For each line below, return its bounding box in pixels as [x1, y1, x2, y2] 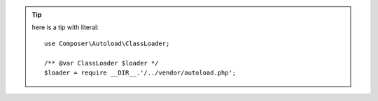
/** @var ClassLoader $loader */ [44, 59, 159, 67]
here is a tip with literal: [31, 23, 99, 31]
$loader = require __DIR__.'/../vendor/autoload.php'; [44, 68, 237, 77]
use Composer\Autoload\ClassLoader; [44, 39, 170, 47]
